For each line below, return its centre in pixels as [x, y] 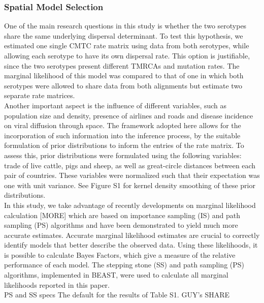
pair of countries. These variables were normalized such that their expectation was [132, 175]
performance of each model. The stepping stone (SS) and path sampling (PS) [124, 265]
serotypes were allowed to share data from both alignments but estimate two [123, 85]
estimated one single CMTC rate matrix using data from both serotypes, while [127, 46]
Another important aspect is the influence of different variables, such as [115, 105]
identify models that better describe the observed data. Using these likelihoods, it [131, 245]
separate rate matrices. [40, 95]
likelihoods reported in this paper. [57, 284]
